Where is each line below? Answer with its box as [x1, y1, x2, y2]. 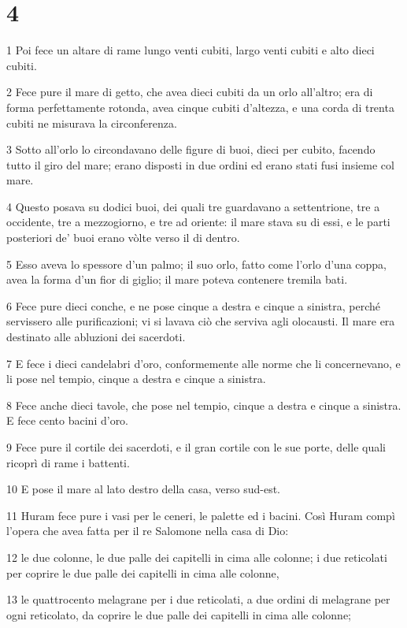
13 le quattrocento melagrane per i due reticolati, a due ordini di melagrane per [6, 591, 390, 608]
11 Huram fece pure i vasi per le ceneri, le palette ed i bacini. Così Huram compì [6, 507, 395, 523]
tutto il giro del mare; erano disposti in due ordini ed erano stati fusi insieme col [6, 156, 394, 173]
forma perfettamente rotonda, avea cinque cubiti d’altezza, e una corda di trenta [6, 98, 394, 115]
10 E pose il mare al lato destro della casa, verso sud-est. [6, 481, 280, 497]
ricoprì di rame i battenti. [6, 454, 130, 470]
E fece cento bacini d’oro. [6, 412, 129, 429]
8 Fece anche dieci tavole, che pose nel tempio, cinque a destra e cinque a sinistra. [6, 396, 401, 413]
